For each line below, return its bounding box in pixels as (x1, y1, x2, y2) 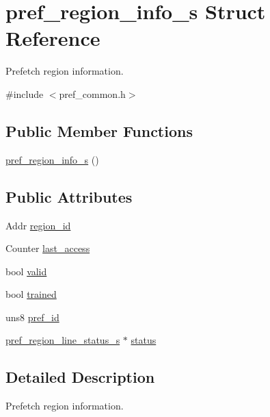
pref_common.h (59, 86, 126, 101)
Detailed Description (5, 366, 155, 388)
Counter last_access (5, 241, 90, 255)
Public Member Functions (5, 120, 193, 141)
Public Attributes (5, 186, 133, 207)
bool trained (5, 287, 57, 301)
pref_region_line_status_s (5, 333, 120, 347)
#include (5, 86, 44, 101)
